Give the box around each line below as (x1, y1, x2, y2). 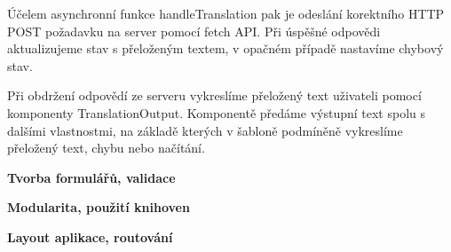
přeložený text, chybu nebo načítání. (7, 138, 205, 157)
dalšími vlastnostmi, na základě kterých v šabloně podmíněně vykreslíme (7, 121, 403, 139)
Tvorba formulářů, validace (7, 168, 176, 186)
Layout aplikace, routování (7, 227, 173, 246)
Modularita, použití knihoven (7, 198, 190, 217)
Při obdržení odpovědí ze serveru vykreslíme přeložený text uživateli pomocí (7, 86, 422, 105)
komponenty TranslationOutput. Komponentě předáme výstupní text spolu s (7, 103, 426, 122)
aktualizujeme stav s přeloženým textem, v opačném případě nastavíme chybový (7, 39, 444, 58)
